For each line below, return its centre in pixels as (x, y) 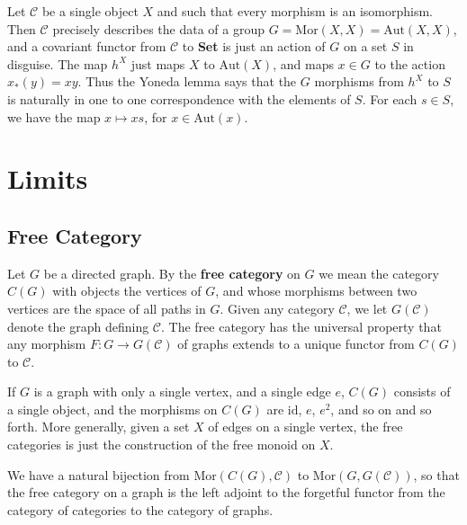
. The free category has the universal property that (301, 326)
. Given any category (277, 308)
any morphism (47, 344)
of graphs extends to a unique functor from (296, 344)
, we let (367, 308)
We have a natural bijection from (99, 474)
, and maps (303, 63)
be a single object (90, 11)
